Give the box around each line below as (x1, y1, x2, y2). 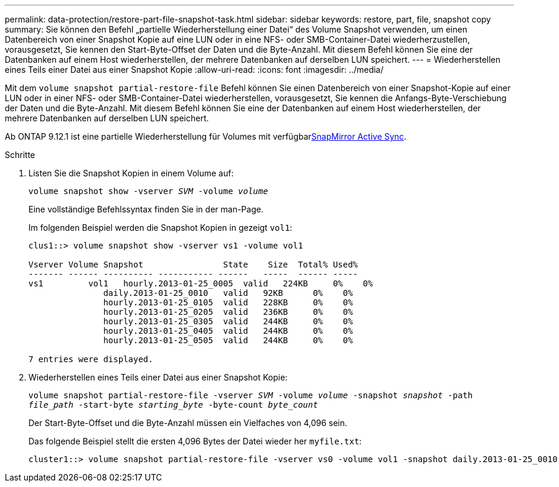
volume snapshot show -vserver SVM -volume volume (28, 186, 268, 196)
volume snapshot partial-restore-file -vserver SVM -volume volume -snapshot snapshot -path (28, 391, 473, 400)
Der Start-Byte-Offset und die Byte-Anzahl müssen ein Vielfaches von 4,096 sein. (28, 418, 348, 428)
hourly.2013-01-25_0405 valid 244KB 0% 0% (103, 326, 353, 336)
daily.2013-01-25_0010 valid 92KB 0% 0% (103, 288, 353, 298)
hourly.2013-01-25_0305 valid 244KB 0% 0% (103, 317, 353, 326)
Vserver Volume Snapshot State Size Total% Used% (28, 260, 358, 269)
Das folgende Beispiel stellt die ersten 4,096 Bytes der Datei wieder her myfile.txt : (28, 436, 362, 446)
